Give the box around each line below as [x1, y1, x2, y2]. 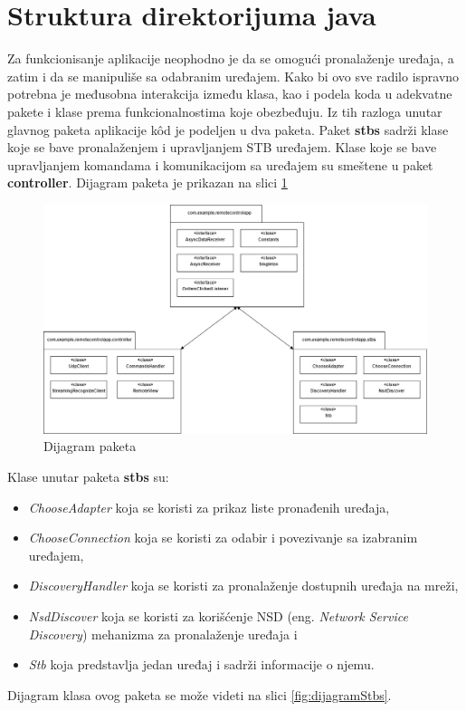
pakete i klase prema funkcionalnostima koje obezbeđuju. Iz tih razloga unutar [7, 101, 442, 120]
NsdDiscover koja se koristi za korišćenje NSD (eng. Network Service [28, 607, 408, 626]
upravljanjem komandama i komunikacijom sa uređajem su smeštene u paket [7, 155, 433, 174]
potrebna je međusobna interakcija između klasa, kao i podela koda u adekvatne [7, 84, 452, 103]
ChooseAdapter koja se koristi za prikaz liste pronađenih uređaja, [28, 497, 390, 516]
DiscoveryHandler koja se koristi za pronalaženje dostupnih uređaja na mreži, [28, 576, 459, 595]
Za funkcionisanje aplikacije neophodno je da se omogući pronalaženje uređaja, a [7, 49, 454, 68]
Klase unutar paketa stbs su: [7, 467, 169, 486]
